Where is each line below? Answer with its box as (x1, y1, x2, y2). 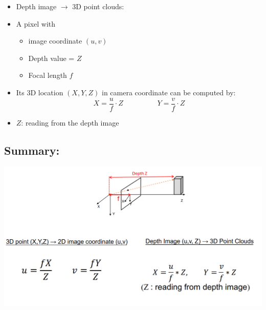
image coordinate (28, 35, 82, 46)
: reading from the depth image (21, 117, 119, 128)
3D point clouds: (72, 1, 124, 11)
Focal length (28, 70, 67, 80)
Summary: (4, 142, 60, 158)
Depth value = (28, 52, 75, 63)
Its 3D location (16, 87, 63, 97)
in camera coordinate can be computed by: (102, 87, 236, 97)
